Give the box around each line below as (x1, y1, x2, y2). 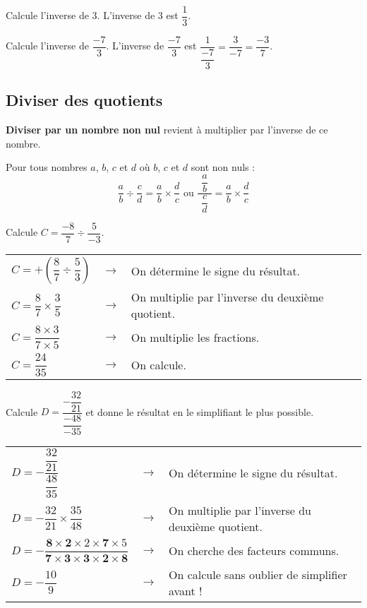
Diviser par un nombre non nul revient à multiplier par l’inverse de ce (6, 122, 328, 137)
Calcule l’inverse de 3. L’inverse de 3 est (6, 8, 179, 23)
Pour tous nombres (6, 160, 88, 174)
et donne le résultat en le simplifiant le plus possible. (85, 404, 314, 419)
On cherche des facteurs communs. (168, 542, 339, 559)
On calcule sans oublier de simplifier (168, 566, 347, 583)
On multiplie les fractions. (131, 328, 260, 345)
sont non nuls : (191, 160, 255, 174)
